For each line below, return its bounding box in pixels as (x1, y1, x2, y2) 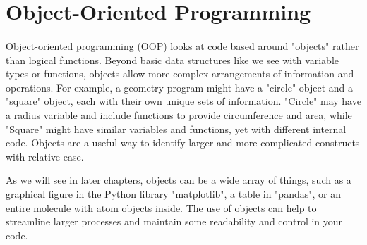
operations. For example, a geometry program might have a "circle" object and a (6, 80, 354, 94)
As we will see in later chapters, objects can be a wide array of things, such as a (6, 172, 351, 187)
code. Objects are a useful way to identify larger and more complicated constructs (6, 135, 360, 150)
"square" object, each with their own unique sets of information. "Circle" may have (6, 94, 361, 108)
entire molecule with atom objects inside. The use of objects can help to (6, 200, 317, 215)
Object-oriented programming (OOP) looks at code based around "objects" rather (6, 38, 359, 53)
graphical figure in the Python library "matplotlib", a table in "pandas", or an (6, 186, 341, 201)
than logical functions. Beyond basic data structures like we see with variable (6, 52, 339, 67)
